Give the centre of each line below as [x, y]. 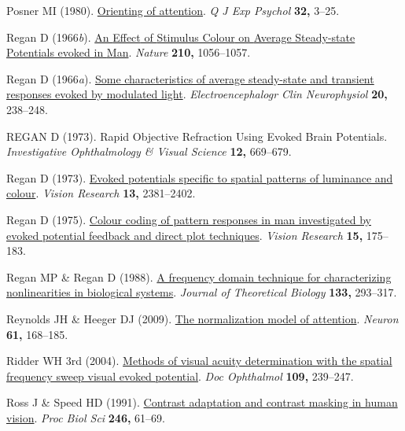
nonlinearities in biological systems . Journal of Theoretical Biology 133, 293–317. [202, 292]
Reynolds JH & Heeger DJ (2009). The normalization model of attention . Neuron [202, 318]
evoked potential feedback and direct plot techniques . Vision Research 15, [185, 235]
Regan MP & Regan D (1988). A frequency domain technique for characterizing [199, 276]
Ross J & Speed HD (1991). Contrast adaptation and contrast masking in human [202, 402]
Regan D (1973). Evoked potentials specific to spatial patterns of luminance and [200, 177]
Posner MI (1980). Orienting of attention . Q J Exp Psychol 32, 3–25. [173, 10]
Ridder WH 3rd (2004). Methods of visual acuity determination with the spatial [199, 361]
